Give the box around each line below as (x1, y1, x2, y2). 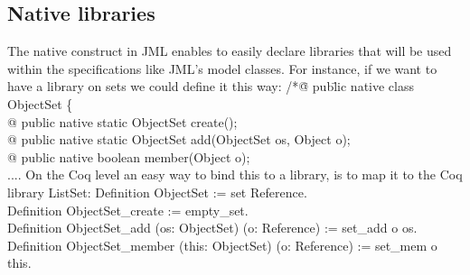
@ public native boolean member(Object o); (7, 147, 250, 166)
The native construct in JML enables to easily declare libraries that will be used (7, 41, 452, 60)
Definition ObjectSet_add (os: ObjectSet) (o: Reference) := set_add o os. (7, 218, 418, 237)
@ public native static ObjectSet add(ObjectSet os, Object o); (7, 130, 351, 149)
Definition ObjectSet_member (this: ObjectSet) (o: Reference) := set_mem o (7, 235, 437, 254)
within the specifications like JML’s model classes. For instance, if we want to (7, 59, 437, 78)
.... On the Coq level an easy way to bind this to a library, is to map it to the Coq (7, 165, 463, 184)
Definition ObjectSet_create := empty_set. (7, 200, 249, 219)
